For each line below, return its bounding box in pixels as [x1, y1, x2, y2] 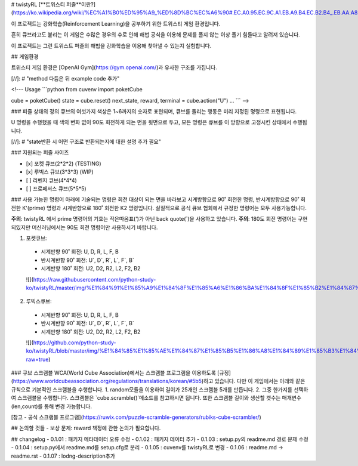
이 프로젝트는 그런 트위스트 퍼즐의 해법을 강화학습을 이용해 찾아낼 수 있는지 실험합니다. [11, 42, 212, 49]
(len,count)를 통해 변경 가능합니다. [11, 403, 92, 410]
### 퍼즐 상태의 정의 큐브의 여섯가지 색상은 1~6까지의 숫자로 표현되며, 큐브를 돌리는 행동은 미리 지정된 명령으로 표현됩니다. [11, 107, 297, 115]
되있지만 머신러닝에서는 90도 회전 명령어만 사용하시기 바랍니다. [11, 224, 158, 231]
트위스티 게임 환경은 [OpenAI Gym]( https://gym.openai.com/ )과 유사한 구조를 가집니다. [11, 64, 218, 71]
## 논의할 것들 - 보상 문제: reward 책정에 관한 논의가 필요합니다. [11, 424, 161, 432]
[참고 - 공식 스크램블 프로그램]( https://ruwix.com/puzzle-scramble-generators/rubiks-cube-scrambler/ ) [11, 413, 262, 421]
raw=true [26, 356, 49, 363]
